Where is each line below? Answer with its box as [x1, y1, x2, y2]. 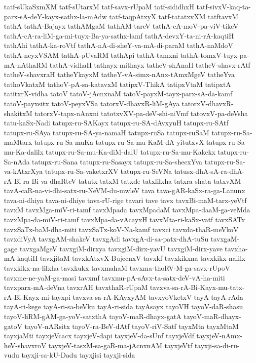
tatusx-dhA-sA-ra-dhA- [174, 166, 245, 176]
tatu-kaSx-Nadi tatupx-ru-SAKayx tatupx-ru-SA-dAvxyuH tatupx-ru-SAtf [4, 118, 229, 128]
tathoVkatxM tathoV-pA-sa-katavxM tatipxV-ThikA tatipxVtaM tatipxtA [4, 79, 231, 89]
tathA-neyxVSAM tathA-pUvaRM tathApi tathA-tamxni [4, 49, 178, 60]
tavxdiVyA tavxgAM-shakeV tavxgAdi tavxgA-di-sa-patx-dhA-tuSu [4, 234, 209, 244]
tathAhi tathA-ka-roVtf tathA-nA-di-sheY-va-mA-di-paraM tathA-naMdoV [4, 40, 233, 50]
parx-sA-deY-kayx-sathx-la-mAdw [4, 11, 107, 21]
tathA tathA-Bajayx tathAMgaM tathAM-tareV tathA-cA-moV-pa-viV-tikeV [4, 21, 239, 31]
